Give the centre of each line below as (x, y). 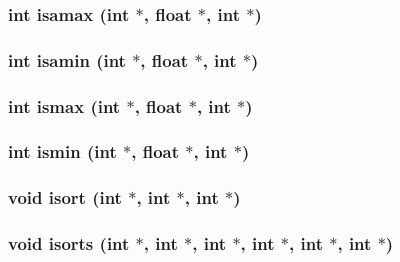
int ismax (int (64, 105)
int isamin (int (67, 59)
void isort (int (65, 197)
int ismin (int (62, 151)
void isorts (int (69, 243)
